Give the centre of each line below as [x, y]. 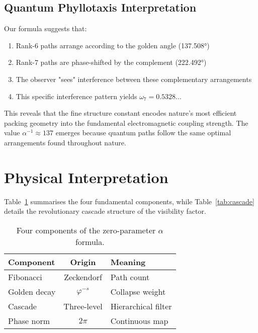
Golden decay [32, 291]
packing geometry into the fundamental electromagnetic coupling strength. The [126, 122]
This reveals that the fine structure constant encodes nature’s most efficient [120, 113]
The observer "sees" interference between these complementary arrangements [134, 79]
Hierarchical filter [141, 306]
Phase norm [29, 320]
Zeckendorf [83, 277]
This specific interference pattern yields [76, 96]
